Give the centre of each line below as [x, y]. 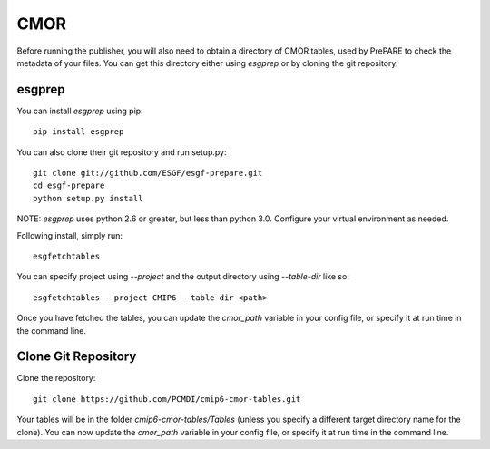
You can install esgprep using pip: [80, 111]
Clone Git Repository [77, 357]
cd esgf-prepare [69, 185]
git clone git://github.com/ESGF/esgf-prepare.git [148, 173]
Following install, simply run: [69, 235]
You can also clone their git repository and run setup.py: [122, 152]
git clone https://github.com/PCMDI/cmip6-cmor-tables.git [167, 399]
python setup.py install [88, 198]
